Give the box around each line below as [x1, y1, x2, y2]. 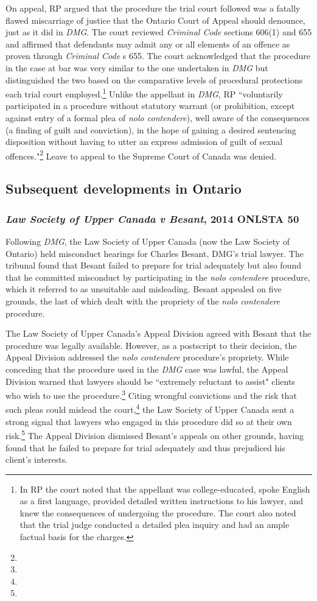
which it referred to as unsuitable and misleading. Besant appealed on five [5, 283, 282, 295]
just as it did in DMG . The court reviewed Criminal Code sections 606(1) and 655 [5, 26, 312, 38]
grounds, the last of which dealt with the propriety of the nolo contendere [5, 295, 280, 307]
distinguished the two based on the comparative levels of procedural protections [5, 73, 303, 86]
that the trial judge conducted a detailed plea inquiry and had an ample [19, 518, 290, 531]
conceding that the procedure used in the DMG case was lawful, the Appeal [5, 362, 288, 375]
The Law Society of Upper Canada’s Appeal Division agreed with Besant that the [5, 327, 312, 340]
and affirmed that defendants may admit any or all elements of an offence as [5, 37, 290, 50]
